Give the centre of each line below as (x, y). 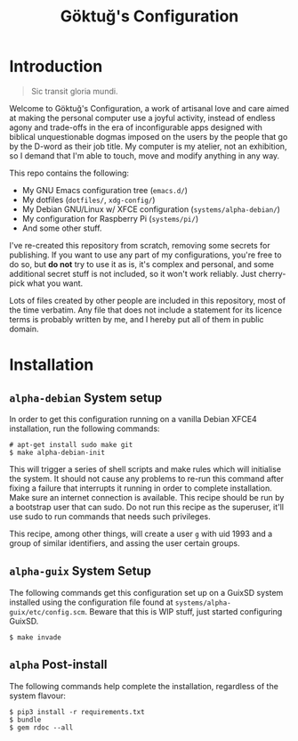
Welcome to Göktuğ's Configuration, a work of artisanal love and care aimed (149, 108)
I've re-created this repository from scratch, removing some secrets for (140, 245)
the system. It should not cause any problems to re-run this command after (147, 478)
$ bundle (25, 720)
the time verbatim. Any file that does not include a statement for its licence (146, 310)
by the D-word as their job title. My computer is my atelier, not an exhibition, (148, 146)
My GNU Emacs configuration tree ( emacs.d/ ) (105, 190)
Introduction (56, 66)
